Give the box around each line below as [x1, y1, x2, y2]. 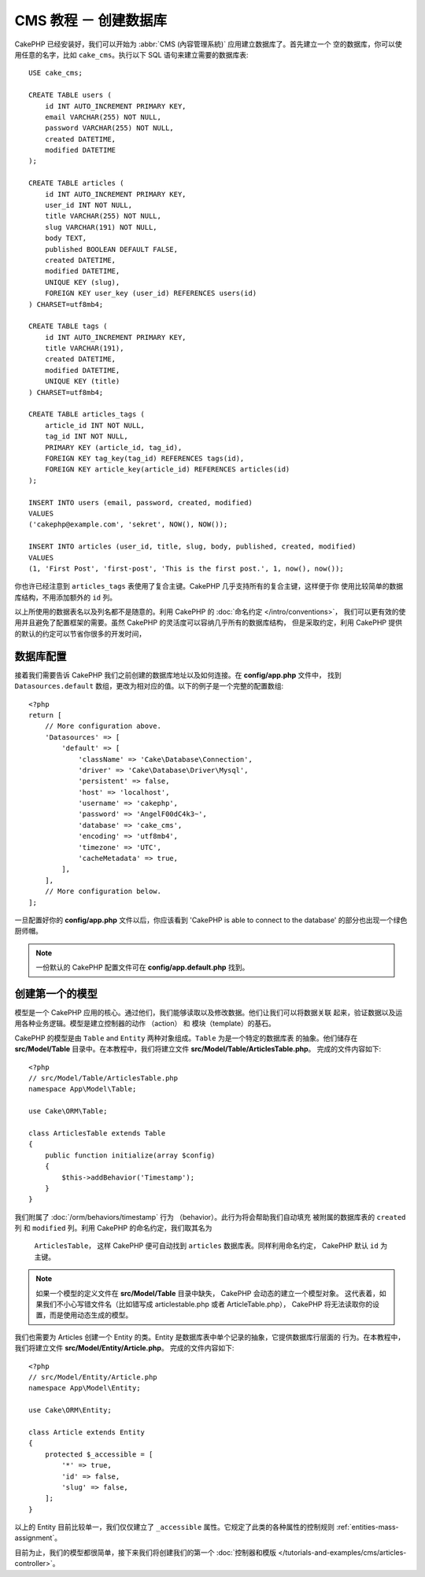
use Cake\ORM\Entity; [28, 1405, 112, 1415]
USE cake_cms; [28, 68, 83, 78]
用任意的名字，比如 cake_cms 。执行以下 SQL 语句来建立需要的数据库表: [14, 50, 249, 59]
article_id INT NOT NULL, [44, 421, 146, 430]
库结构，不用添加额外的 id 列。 [14, 593, 117, 602]
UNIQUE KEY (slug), [44, 278, 120, 286]
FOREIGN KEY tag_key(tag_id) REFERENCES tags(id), [44, 454, 245, 463]
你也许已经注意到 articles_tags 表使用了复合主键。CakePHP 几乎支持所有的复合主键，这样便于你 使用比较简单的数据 [14, 582, 404, 591]
